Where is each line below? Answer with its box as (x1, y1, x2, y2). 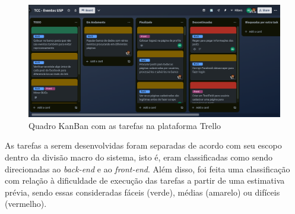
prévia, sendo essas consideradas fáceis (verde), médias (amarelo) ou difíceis (5, 185, 280, 198)
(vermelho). (5, 197, 47, 210)
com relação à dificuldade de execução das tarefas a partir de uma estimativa (5, 174, 285, 187)
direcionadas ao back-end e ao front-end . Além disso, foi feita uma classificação (5, 162, 290, 175)
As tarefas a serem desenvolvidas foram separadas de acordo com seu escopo (5, 139, 282, 152)
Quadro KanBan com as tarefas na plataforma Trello (28, 119, 221, 131)
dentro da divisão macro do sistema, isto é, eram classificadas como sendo (5, 151, 272, 163)
